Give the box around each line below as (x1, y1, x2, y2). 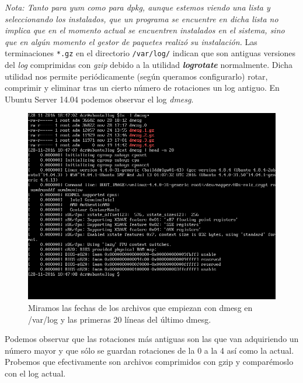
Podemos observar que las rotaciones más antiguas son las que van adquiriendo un (5, 333, 299, 345)
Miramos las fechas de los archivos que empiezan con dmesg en (28, 302, 253, 313)
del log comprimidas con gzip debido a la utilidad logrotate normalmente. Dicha (5, 59, 292, 71)
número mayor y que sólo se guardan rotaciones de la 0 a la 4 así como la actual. (5, 344, 294, 356)
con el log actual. (5, 367, 66, 379)
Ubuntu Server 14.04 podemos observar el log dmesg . (5, 93, 194, 105)
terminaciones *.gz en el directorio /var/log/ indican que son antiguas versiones (5, 47, 296, 59)
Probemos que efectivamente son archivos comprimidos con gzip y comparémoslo (5, 355, 294, 368)
